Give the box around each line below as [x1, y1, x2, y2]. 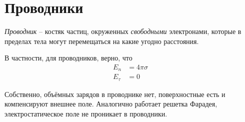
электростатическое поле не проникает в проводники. [4, 108, 167, 119]
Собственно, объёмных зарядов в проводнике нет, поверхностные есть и [4, 88, 225, 99]
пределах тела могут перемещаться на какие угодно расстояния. [4, 35, 199, 46]
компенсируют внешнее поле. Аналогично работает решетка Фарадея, [4, 98, 217, 109]
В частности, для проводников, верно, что [4, 52, 132, 63]
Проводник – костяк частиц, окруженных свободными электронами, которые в [4, 26, 241, 36]
